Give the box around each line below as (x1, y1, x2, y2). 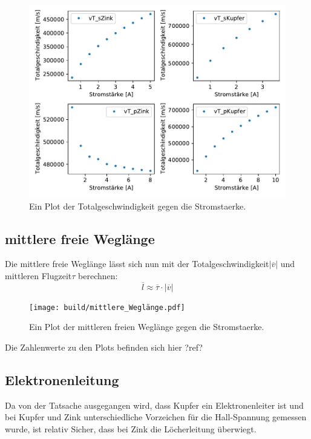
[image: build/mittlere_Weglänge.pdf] (29, 303, 185, 312)
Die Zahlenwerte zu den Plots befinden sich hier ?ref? (5, 341, 203, 354)
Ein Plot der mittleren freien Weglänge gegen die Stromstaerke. (29, 320, 264, 333)
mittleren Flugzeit (5, 269, 72, 282)
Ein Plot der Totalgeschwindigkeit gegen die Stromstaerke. (29, 199, 246, 212)
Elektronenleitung (5, 371, 119, 389)
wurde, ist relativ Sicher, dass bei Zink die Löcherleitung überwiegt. (5, 423, 257, 435)
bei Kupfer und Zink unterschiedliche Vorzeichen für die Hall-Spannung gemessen (5, 411, 307, 423)
